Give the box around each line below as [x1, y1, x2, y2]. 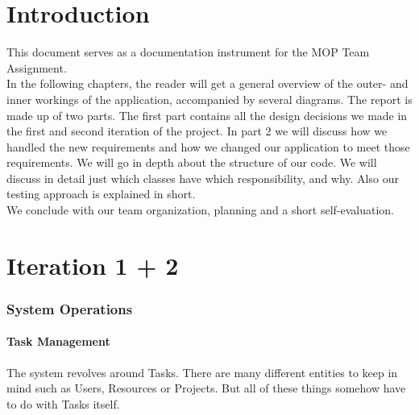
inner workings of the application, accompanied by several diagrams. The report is [6, 90, 413, 107]
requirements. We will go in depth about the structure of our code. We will [6, 154, 377, 171]
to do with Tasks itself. [6, 395, 120, 412]
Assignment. [6, 59, 67, 76]
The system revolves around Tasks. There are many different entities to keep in [6, 363, 398, 380]
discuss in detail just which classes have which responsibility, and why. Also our [6, 169, 399, 186]
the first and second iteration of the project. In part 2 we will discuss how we [6, 122, 388, 139]
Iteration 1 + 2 [6, 248, 179, 281]
